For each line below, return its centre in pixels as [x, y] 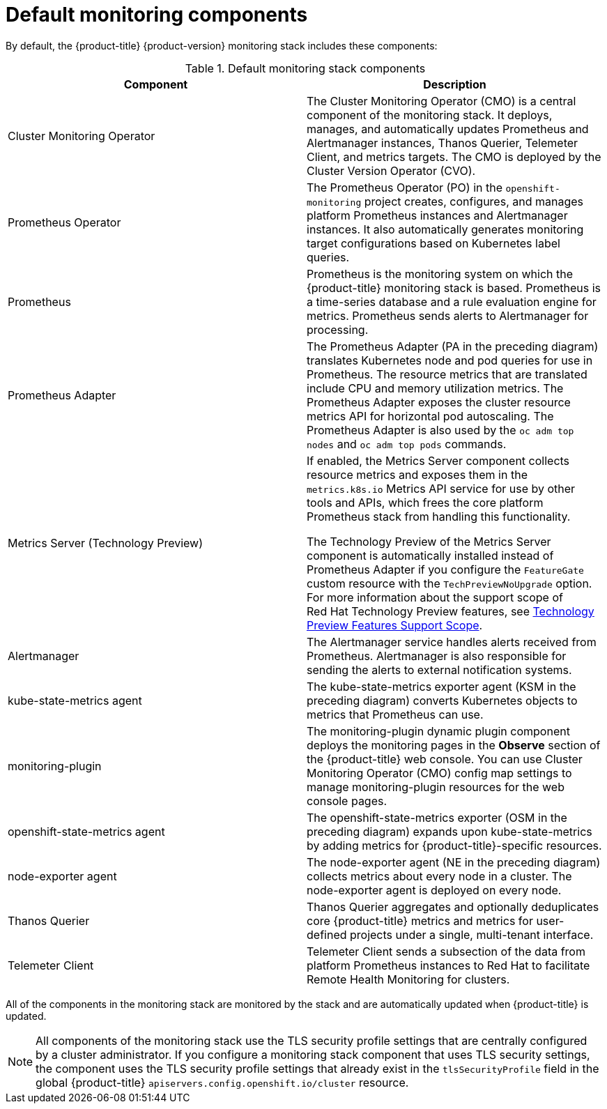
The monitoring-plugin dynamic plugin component [438, 731]
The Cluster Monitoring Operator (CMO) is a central [441, 101]
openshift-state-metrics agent [86, 831]
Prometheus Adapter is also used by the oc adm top [440, 430]
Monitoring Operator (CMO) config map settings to [439, 773]
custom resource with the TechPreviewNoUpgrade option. [450, 583]
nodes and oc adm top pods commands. [407, 444]
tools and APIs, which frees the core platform [425, 502]
